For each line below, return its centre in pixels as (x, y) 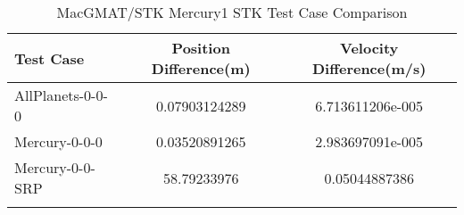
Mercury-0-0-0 (58, 141)
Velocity (369, 48)
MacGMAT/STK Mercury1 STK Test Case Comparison (232, 12)
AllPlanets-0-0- (61, 95)
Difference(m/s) (369, 68)
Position (201, 48)
